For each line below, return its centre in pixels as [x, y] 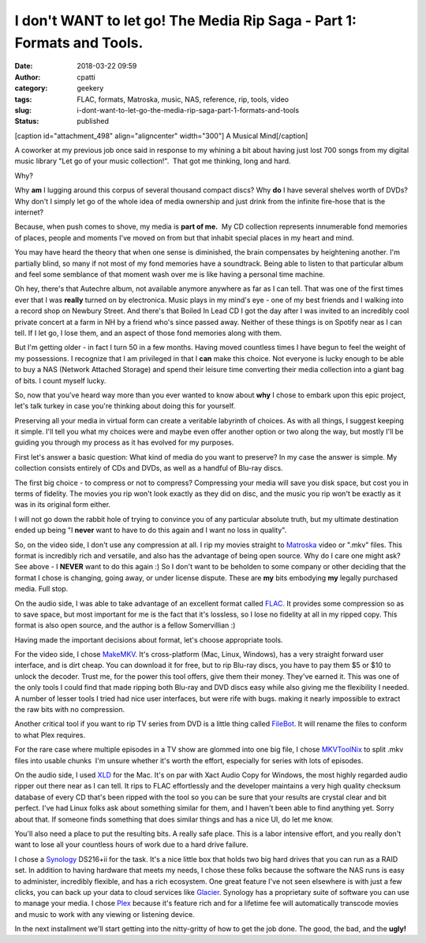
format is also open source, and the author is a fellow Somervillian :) [125, 625]
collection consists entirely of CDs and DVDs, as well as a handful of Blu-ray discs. [149, 468]
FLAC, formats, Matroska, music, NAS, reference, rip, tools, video [183, 99]
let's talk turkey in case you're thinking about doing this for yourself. [125, 406]
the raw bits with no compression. [70, 710]
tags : [23, 99]
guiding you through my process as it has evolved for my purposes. [124, 442]
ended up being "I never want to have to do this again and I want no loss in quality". [151, 530]
